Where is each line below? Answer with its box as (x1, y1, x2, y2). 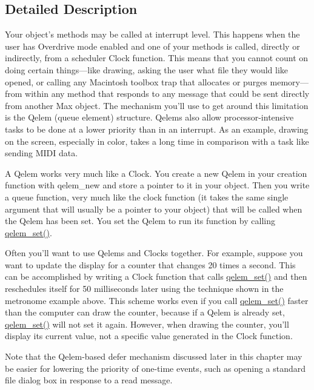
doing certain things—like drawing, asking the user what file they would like (5, 63, 289, 76)
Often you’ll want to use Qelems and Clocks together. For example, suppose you (5, 246, 303, 259)
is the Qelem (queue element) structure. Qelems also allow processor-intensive (5, 111, 294, 124)
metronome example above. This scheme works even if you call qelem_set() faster (5, 294, 309, 306)
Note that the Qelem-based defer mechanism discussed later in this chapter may (5, 350, 302, 363)
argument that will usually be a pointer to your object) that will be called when (5, 202, 302, 215)
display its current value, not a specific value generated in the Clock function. (5, 329, 293, 342)
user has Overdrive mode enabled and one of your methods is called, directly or (5, 39, 300, 52)
